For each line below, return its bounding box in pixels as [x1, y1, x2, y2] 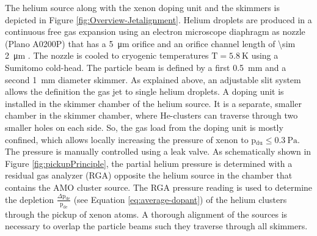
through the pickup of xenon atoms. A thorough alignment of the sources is [5, 207, 288, 220]
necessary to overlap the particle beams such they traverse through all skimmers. [5, 219, 308, 232]
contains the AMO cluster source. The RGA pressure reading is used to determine [5, 180, 313, 193]
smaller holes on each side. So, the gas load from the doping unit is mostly [5, 120, 283, 133]
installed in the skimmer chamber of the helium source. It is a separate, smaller [5, 97, 302, 109]
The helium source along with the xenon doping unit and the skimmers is [5, 1, 280, 13]
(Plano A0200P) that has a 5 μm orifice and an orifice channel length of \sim [5, 37, 296, 50]
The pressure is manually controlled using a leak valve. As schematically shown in [5, 145, 312, 158]
